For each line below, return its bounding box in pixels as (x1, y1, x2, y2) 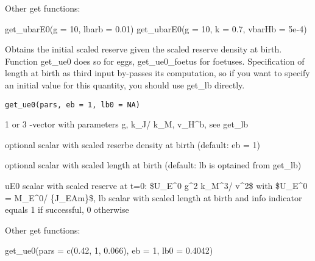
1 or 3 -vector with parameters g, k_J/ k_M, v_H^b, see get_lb (5, 118, 249, 130)
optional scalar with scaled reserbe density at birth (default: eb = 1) (5, 138, 260, 151)
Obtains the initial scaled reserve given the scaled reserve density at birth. (5, 43, 282, 55)
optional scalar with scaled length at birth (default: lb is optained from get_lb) (5, 159, 302, 171)
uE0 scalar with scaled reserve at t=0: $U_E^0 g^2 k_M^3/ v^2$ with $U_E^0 (5, 179, 308, 191)
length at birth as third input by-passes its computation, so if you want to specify (5, 66, 310, 79)
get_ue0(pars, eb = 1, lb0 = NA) (5, 100, 140, 109)
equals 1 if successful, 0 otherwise (5, 203, 129, 216)
